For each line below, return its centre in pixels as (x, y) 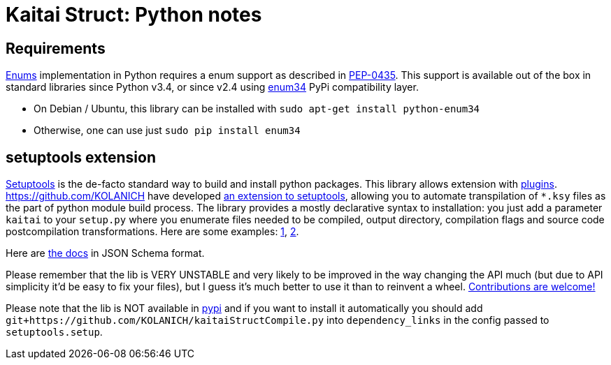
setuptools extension (81, 157)
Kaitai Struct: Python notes (134, 15)
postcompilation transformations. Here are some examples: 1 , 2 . (152, 232)
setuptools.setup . (54, 332)
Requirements (56, 48)
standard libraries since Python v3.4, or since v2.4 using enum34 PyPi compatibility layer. (212, 87)
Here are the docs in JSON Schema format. (105, 253)
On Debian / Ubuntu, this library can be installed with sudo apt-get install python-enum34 (257, 109)
